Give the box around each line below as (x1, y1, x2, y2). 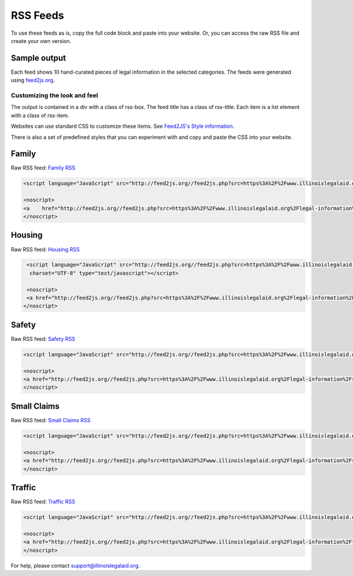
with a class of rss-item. (11, 112, 69, 119)
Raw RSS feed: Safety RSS (11, 335, 76, 342)
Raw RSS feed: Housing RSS (11, 246, 80, 253)
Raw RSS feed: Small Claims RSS (11, 416, 91, 423)
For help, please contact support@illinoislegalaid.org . (11, 562, 141, 569)
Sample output (11, 53, 66, 63)
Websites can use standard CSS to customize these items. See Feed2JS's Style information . (11, 123, 235, 130)
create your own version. (11, 37, 72, 44)
